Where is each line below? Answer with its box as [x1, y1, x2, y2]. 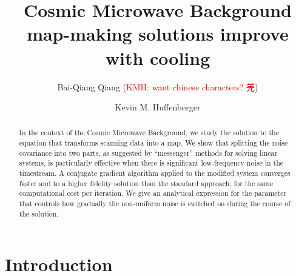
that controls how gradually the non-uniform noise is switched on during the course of [19, 198, 291, 209]
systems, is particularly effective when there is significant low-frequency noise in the [19, 158, 284, 168]
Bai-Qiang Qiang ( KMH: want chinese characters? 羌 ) [57, 80, 258, 93]
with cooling [105, 45, 210, 70]
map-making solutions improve [27, 21, 289, 46]
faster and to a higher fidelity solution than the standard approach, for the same [19, 178, 274, 188]
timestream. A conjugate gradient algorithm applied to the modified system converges [19, 168, 291, 178]
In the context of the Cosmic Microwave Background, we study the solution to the [19, 127, 279, 138]
